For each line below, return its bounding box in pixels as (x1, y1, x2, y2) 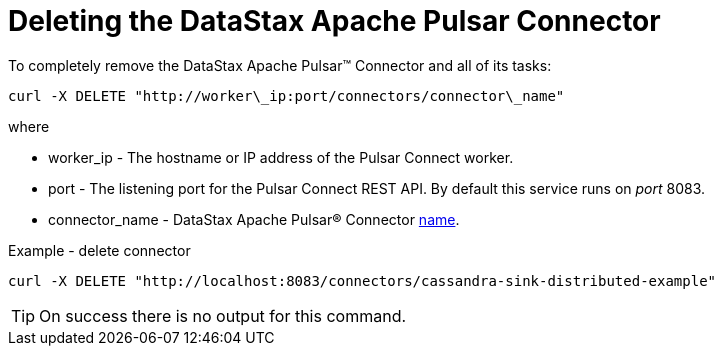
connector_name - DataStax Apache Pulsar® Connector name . (48, 210, 460, 228)
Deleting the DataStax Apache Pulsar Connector (8, 4, 661, 38)
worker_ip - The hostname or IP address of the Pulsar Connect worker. (48, 148, 514, 166)
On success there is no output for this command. (39, 305, 407, 326)
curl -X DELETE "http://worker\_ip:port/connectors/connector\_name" (8, 87, 565, 104)
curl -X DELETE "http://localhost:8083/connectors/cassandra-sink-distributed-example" (8, 272, 717, 289)
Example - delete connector (8, 241, 191, 259)
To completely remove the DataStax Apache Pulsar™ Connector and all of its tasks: (8, 56, 552, 74)
